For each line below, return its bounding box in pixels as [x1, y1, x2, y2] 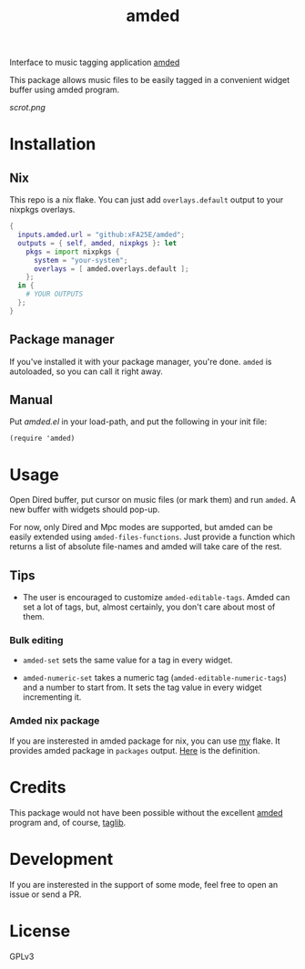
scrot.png [9, 102, 46, 113]
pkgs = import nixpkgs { [25, 247, 120, 256]
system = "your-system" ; [33, 255, 128, 265]
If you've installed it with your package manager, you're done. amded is [9, 356, 272, 367]
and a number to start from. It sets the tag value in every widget [22, 682, 262, 693]
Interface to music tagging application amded [9, 57, 180, 68]
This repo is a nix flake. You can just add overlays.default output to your [9, 194, 284, 205]
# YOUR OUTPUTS [25, 289, 84, 299]
